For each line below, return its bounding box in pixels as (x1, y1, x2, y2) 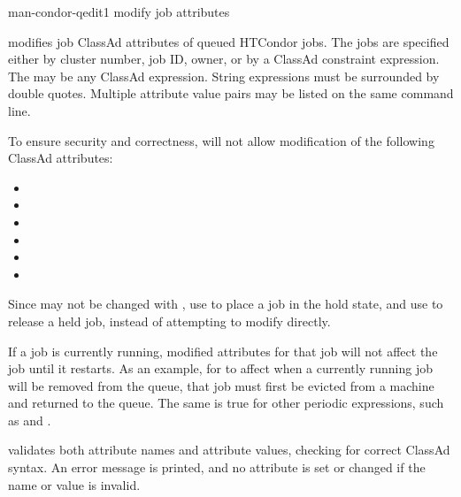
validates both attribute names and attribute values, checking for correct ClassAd (8, 440, 450, 459)
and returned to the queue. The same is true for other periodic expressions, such (8, 394, 444, 412)
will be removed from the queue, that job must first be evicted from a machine (8, 376, 434, 394)
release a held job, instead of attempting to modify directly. (8, 311, 331, 330)
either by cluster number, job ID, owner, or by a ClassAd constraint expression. (8, 50, 440, 68)
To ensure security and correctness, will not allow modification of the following (8, 131, 434, 149)
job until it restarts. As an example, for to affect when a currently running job (8, 359, 433, 378)
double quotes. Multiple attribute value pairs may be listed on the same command (8, 84, 454, 103)
